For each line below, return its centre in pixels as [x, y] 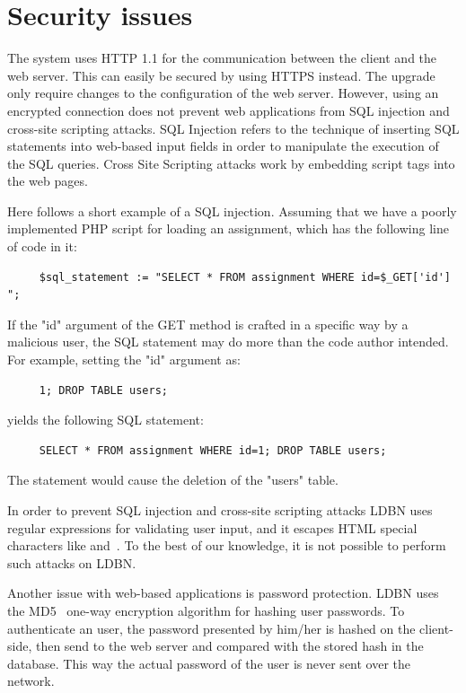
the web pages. [48, 181]
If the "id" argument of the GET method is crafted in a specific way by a [208, 324]
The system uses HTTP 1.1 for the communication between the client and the [222, 58]
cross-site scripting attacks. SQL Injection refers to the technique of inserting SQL [233, 128]
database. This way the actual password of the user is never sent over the [209, 663]
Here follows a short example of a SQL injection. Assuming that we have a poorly [232, 211]
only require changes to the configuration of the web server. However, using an [223, 93]
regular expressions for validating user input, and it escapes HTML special [212, 527]
